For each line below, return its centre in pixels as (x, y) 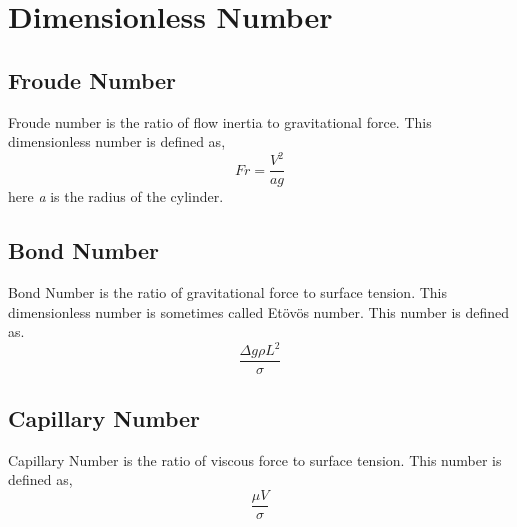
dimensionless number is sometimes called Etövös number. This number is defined (259, 311)
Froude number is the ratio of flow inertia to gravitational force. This (220, 121)
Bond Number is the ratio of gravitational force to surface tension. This (227, 292)
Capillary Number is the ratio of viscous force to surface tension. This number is (255, 459)
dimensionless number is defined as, (117, 141)
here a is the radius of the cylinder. (116, 196)
